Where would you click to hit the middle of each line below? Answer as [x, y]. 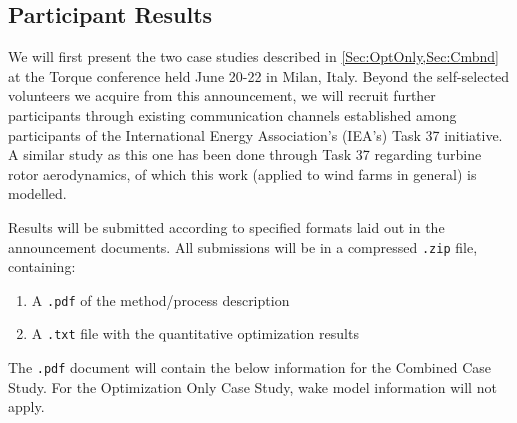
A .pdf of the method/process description [160, 299]
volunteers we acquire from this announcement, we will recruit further [222, 95]
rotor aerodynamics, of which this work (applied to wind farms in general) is [242, 173]
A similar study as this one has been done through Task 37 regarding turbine [245, 154]
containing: [42, 266]
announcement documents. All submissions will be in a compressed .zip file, [243, 246]
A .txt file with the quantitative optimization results [195, 333]
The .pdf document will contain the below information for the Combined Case [250, 367]
